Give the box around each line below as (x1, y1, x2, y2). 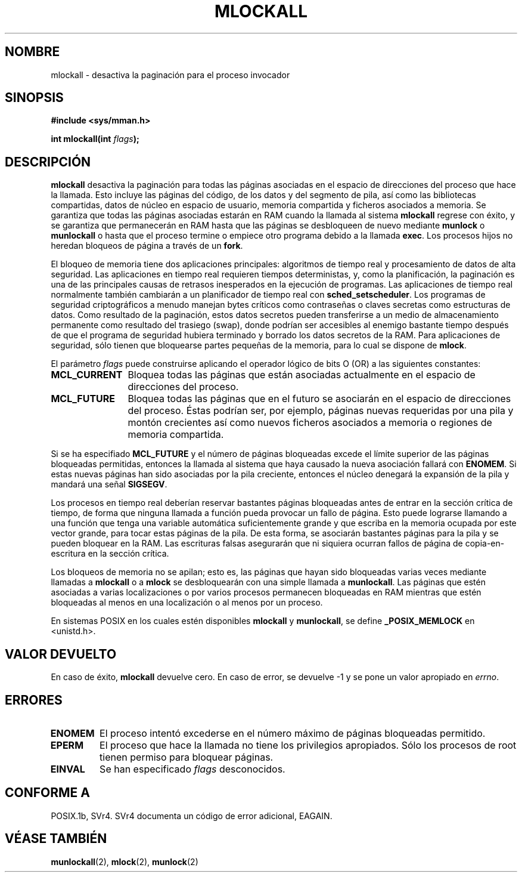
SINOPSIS (5, 90, 64, 106)
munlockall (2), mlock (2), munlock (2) (51, 856, 198, 867)
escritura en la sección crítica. (51, 548, 169, 559)
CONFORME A (5, 785, 90, 801)
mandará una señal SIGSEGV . (51, 479, 167, 490)
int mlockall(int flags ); (51, 134, 139, 144)
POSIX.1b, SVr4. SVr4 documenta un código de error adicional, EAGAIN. (51, 810, 333, 821)
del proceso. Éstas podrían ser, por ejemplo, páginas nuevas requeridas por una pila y (128, 404, 514, 417)
